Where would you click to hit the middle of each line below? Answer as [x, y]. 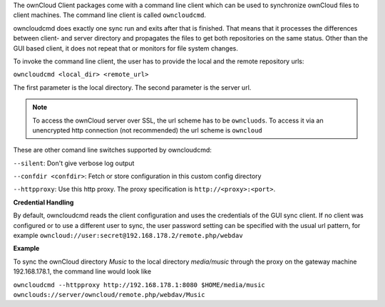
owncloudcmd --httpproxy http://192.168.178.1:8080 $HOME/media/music [139, 285]
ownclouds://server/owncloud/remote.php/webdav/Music [109, 295]
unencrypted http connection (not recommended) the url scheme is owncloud [148, 130]
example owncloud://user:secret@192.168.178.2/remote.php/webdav [128, 236]
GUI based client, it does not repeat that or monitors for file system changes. [126, 48]
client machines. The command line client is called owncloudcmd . [110, 15]
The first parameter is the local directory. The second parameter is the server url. [132, 87]
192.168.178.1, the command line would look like [82, 271]
